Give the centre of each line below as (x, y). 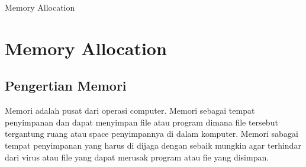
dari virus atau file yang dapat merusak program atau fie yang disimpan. (137, 157)
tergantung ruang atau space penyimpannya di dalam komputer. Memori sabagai (152, 134)
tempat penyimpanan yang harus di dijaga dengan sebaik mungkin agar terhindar (153, 145)
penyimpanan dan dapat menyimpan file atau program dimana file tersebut (141, 122)
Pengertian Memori (66, 86)
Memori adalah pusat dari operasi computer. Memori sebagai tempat (130, 110)
